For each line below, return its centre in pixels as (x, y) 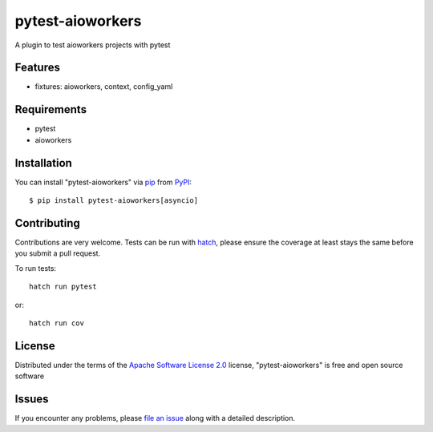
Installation (43, 163)
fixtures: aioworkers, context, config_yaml (104, 87)
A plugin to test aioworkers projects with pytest (93, 45)
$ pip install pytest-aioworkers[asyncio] (114, 201)
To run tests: (35, 268)
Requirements (51, 109)
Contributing (47, 223)
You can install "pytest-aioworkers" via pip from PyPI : (103, 182)
